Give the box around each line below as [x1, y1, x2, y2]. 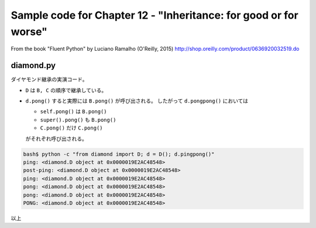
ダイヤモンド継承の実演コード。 [11, 76, 88, 83]
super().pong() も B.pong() [40, 116, 116, 123]
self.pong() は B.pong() [40, 108, 108, 115]
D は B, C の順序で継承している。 [25, 86, 107, 93]
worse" [11, 25, 48, 38]
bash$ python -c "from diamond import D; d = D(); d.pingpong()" [23, 150, 215, 157]
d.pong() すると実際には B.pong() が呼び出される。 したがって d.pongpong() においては [25, 97, 249, 104]
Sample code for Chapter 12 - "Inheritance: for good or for [11, 9, 298, 22]
